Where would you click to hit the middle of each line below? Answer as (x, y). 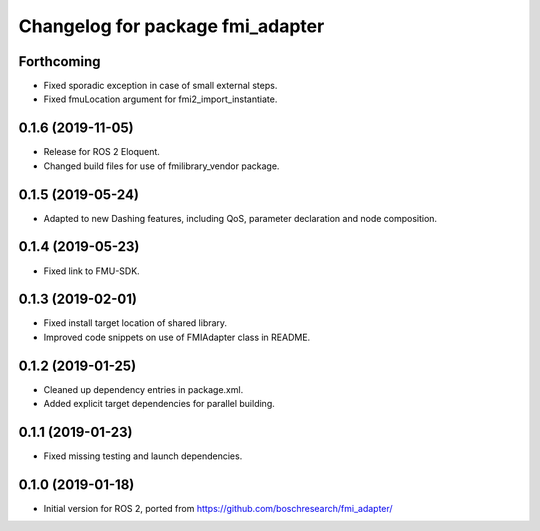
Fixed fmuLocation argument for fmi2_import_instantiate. (160, 99)
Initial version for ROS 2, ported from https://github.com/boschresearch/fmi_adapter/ (218, 508)
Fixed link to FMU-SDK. (91, 271)
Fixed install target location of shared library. (135, 323)
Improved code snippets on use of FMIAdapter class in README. (177, 337)
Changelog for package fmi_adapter (171, 26)
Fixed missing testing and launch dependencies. (143, 456)
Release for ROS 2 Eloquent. (101, 152)
